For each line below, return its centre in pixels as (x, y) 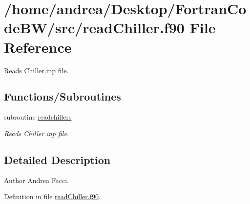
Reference (38, 47)
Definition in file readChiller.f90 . (52, 196)
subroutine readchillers (38, 117)
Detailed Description (57, 159)
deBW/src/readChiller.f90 (94, 28)
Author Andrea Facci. (36, 180)
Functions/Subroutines (62, 96)
